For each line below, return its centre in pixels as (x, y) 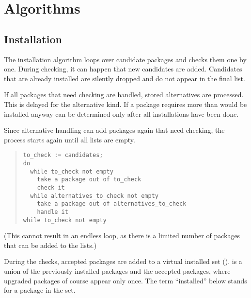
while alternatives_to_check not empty (94, 196)
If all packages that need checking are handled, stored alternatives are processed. (124, 95)
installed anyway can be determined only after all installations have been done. (121, 114)
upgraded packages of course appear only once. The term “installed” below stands (125, 280)
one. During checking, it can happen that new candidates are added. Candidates (123, 69)
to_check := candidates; (63, 155)
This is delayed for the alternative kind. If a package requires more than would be (125, 104)
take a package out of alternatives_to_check (112, 204)
